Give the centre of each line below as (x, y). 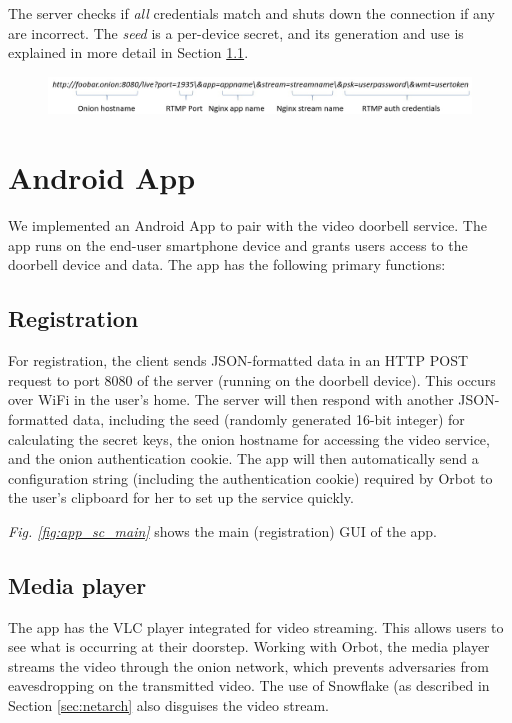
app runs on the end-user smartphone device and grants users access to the (238, 244)
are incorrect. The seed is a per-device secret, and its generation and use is (236, 32)
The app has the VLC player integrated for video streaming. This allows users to (256, 626)
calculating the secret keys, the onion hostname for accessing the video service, (249, 438)
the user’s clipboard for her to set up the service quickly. (181, 497)
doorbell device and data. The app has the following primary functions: (227, 264)
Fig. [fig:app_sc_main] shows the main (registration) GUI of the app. (223, 530)
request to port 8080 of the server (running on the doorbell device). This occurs (252, 379)
